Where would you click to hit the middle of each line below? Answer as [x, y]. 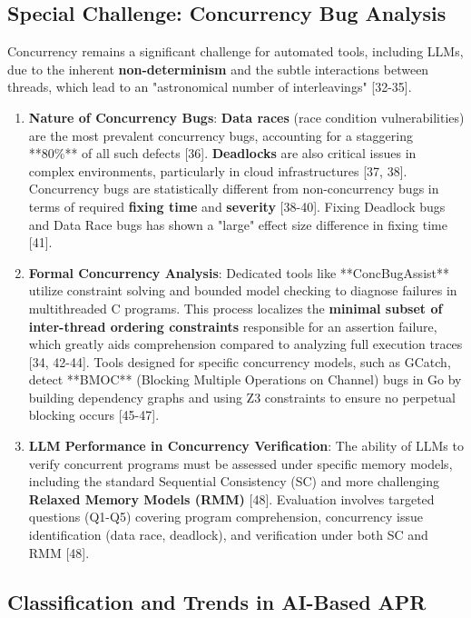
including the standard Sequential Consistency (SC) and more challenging [234, 481]
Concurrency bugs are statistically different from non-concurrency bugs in [234, 189]
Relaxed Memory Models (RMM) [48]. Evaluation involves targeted [231, 498]
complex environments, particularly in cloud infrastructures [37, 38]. [218, 170]
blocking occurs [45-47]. [94, 415]
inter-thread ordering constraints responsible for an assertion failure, [233, 326]
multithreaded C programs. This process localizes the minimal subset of [235, 308]
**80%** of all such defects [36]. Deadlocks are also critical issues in [222, 153]
